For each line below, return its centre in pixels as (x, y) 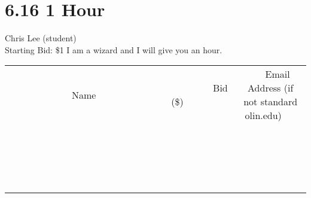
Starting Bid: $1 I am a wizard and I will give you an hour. (114, 49)
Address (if (271, 88)
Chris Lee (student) (41, 38)
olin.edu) (263, 115)
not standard (271, 102)
